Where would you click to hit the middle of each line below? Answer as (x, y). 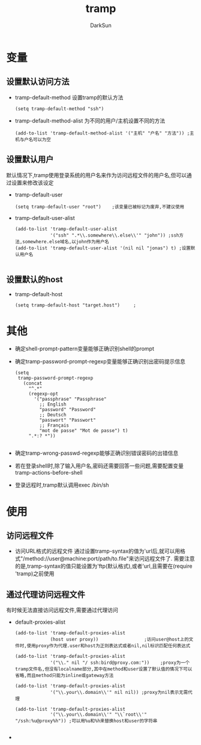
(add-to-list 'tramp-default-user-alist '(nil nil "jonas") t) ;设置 (103, 248)
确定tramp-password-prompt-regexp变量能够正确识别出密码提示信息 (100, 362)
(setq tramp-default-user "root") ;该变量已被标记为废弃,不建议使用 (100, 207)
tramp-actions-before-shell (49, 473)
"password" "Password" (67, 410)
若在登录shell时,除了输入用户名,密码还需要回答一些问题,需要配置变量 (99, 466)
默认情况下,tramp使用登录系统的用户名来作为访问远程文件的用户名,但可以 (97, 175)
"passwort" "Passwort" (67, 420)
